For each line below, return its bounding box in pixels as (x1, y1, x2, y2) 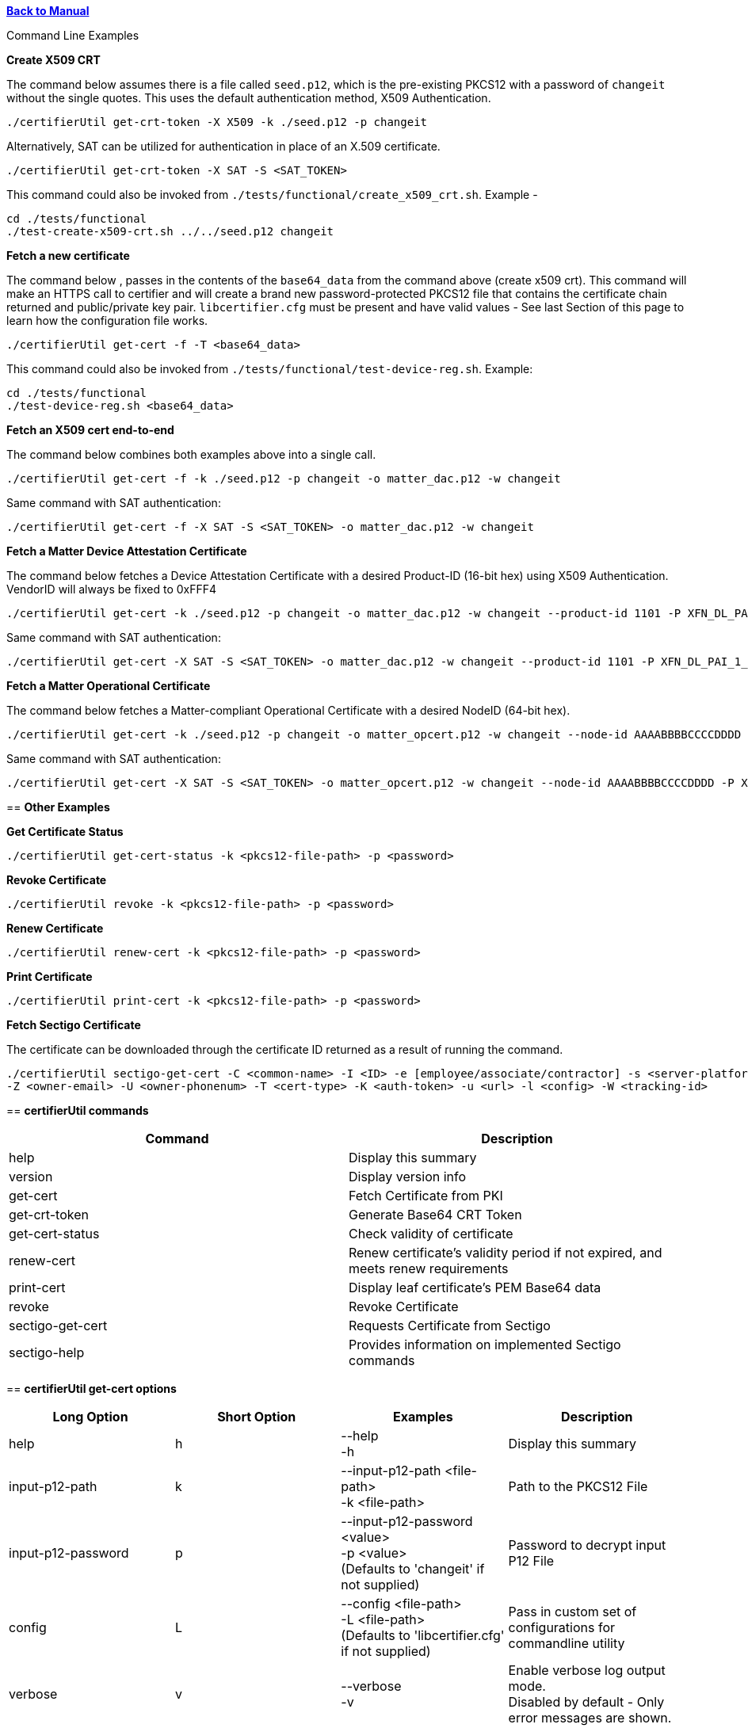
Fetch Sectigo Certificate (6, 1018, 141, 1032)
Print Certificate (6, 970, 93, 983)
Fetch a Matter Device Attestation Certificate (6, 544, 247, 558)
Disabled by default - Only (508, 1694, 665, 1710)
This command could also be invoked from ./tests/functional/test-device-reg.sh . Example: (6, 362, 533, 376)
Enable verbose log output (508, 1662, 666, 1678)
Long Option (52, 1409, 128, 1425)
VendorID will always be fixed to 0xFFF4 (6, 582, 217, 596)
